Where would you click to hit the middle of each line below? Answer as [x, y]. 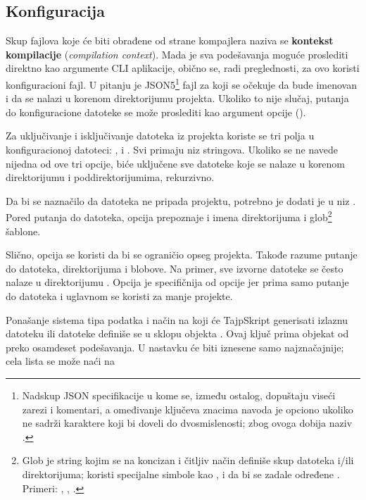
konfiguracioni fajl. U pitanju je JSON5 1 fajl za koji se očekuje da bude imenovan [181, 83]
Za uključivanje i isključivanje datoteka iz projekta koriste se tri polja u [160, 136]
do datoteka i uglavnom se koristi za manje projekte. [119, 296]
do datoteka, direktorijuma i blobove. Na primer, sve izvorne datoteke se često [175, 268]
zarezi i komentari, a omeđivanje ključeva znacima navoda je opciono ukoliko [188, 409]
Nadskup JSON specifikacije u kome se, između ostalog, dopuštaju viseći [179, 395]
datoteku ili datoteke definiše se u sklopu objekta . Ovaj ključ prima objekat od [177, 333]
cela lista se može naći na [60, 361]
